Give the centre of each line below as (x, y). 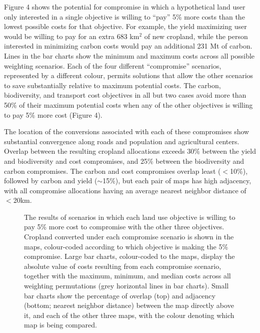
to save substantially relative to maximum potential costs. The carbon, (112, 85)
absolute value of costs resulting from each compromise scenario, (123, 266)
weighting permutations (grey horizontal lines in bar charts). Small (126, 286)
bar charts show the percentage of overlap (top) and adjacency (120, 295)
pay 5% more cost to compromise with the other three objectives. (124, 227)
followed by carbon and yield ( (51, 181)
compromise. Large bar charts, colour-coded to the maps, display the (129, 256)
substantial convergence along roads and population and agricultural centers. (122, 141)
